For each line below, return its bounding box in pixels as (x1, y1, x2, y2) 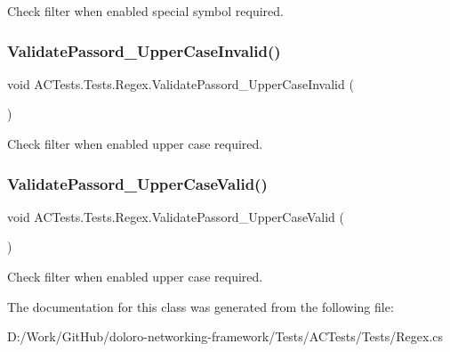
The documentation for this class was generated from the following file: (7, 297, 394, 315)
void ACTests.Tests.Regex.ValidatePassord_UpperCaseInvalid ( (7, 74, 354, 93)
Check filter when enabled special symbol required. (7, 2, 284, 20)
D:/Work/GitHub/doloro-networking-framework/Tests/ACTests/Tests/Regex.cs (7, 327, 444, 346)
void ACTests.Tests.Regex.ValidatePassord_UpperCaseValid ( (7, 207, 345, 225)
